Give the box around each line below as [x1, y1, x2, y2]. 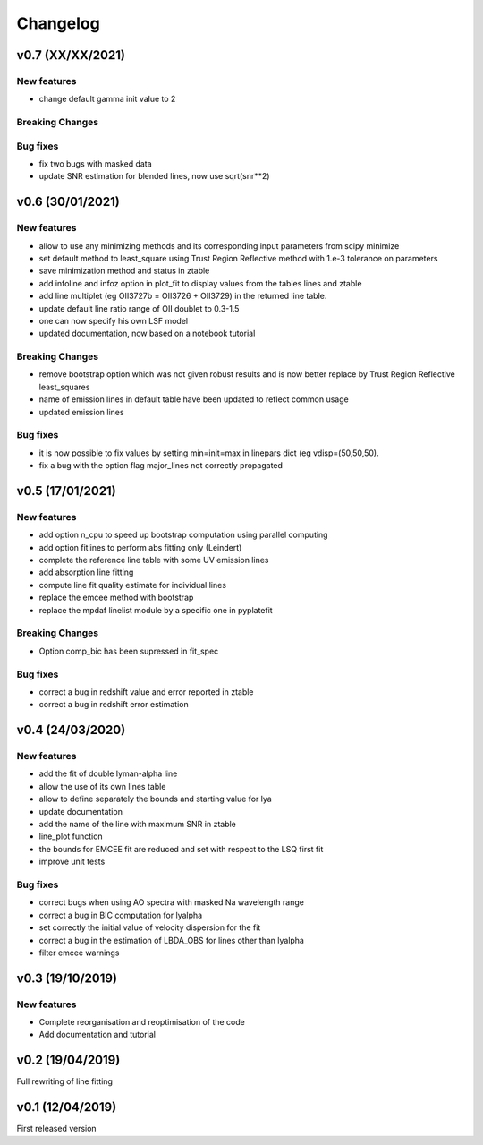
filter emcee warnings [38, 947, 120, 958]
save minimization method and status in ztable [38, 265, 210, 277]
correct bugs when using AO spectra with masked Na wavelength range [38, 897, 304, 908]
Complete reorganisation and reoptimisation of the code [38, 1017, 245, 1028]
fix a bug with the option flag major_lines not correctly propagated [38, 460, 284, 471]
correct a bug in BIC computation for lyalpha [38, 910, 203, 920]
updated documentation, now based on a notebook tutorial [38, 328, 256, 339]
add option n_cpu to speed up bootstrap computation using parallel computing [38, 529, 328, 541]
